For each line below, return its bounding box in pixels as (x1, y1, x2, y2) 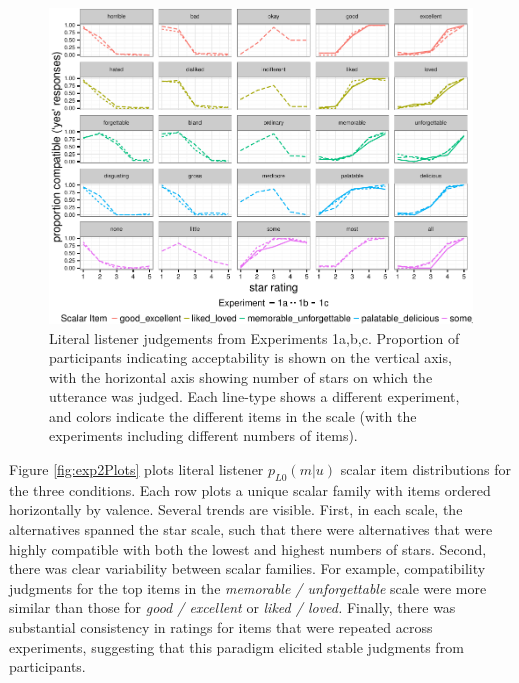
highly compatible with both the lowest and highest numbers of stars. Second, (9, 538, 487, 559)
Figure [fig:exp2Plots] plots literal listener (9, 459, 264, 480)
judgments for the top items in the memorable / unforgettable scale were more (9, 577, 487, 598)
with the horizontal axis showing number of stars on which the (49, 366, 433, 387)
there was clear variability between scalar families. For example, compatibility (9, 558, 486, 579)
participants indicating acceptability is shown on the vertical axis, (49, 347, 452, 368)
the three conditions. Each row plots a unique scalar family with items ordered (9, 479, 491, 500)
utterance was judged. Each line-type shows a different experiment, (49, 386, 460, 407)
